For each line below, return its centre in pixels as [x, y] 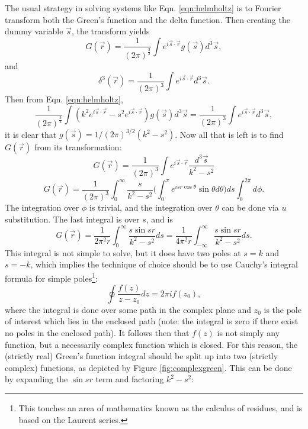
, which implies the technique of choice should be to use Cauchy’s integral [164, 264]
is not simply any [248, 332]
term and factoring [130, 379]
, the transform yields [110, 31]
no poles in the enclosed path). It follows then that [97, 332]
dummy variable [34, 31]
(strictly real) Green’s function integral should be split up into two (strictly [142, 356]
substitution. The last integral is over [72, 219]
